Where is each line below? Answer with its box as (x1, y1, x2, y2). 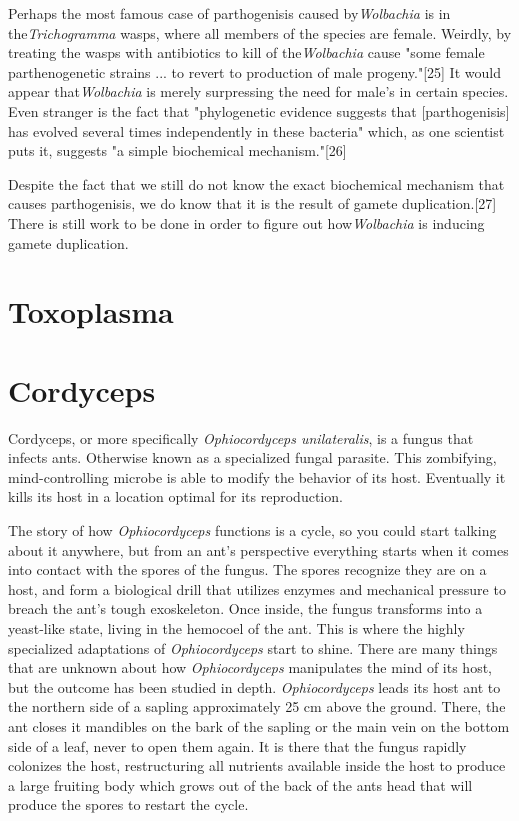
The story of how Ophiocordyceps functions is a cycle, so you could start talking (8, 520, 497, 540)
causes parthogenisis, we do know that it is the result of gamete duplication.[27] (8, 193, 497, 214)
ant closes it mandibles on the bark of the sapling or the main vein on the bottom (8, 715, 510, 736)
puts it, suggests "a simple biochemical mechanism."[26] (8, 140, 347, 161)
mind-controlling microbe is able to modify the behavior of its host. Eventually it (8, 466, 506, 487)
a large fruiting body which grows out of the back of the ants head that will (8, 774, 473, 795)
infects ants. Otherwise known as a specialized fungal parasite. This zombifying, (8, 447, 497, 468)
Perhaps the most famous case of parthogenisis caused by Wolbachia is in (8, 3, 451, 23)
